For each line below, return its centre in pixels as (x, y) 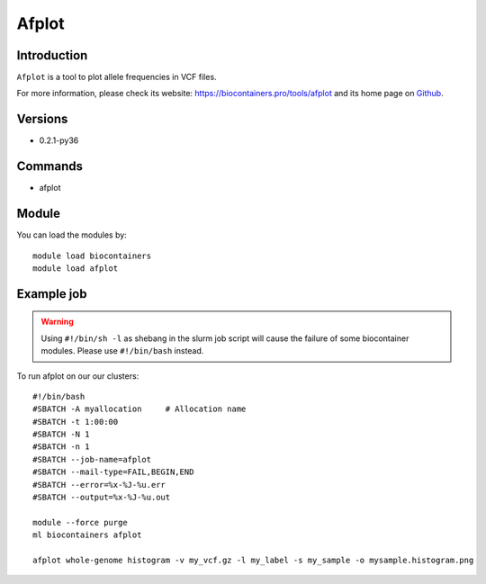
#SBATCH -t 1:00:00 (76, 422)
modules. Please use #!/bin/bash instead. (122, 351)
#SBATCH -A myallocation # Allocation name (139, 409)
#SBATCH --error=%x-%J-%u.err (99, 485)
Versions (42, 119)
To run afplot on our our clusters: (78, 376)
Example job (52, 294)
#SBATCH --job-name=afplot (92, 459)
